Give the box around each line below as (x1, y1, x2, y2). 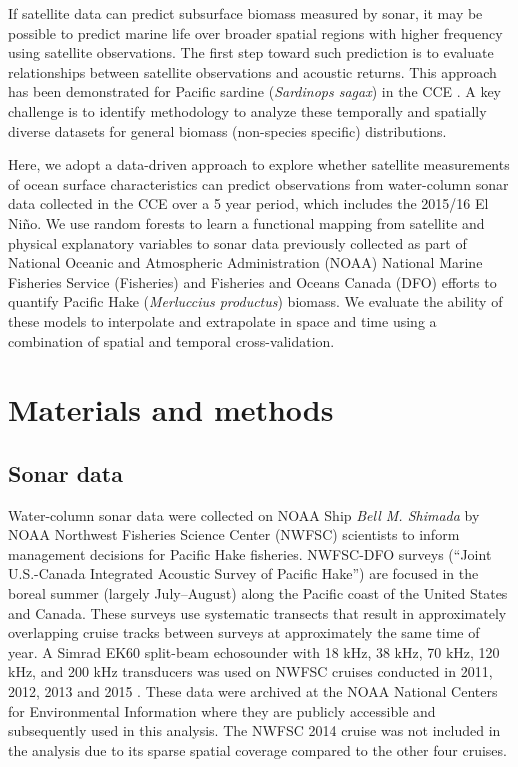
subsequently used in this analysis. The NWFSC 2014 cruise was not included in (8, 720, 501, 741)
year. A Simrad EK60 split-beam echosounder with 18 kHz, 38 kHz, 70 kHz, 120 (8, 641, 500, 662)
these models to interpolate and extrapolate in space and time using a (8, 310, 437, 331)
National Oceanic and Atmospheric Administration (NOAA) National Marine (8, 252, 483, 273)
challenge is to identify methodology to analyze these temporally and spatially (8, 100, 487, 121)
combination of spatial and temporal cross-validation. (8, 330, 335, 351)
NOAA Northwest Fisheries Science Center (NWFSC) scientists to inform (8, 524, 460, 545)
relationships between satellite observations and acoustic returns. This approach (8, 61, 497, 82)
